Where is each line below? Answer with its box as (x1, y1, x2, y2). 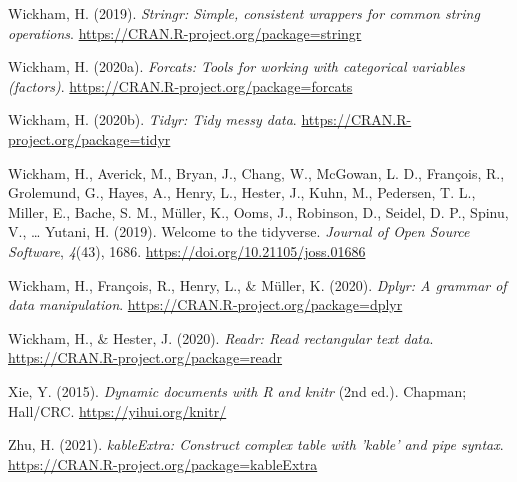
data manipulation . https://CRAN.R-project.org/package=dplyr (8, 294, 403, 315)
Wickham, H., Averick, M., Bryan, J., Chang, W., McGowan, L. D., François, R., (8, 162, 505, 183)
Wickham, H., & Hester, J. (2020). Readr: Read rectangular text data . (8, 327, 434, 348)
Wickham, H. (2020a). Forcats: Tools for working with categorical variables (8, 56, 465, 77)
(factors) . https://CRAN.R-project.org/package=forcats (8, 75, 353, 96)
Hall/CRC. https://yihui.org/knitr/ (8, 400, 227, 421)
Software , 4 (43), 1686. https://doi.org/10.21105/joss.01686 (8, 240, 366, 261)
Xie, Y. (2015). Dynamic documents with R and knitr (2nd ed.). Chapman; (8, 380, 467, 401)
